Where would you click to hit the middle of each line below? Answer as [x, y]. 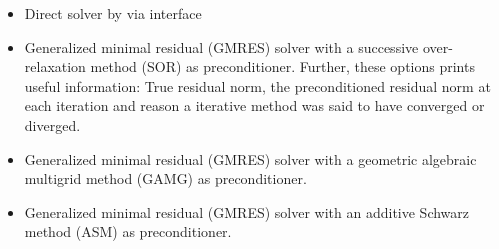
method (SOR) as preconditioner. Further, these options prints [282, 66]
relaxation [55, 66]
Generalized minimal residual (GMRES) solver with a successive [221, 46]
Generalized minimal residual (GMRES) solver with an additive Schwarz [247, 211]
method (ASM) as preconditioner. [128, 231]
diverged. [52, 124]
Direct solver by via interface [113, 13]
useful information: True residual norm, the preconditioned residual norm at [257, 85]
